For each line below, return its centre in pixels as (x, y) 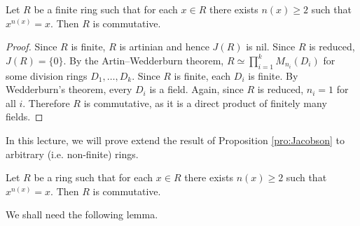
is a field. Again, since (196, 89)
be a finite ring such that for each (106, 9)
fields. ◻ (25, 116)
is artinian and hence (164, 47)
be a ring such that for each (94, 177)
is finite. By (273, 75)
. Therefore (46, 103)
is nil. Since (271, 47)
